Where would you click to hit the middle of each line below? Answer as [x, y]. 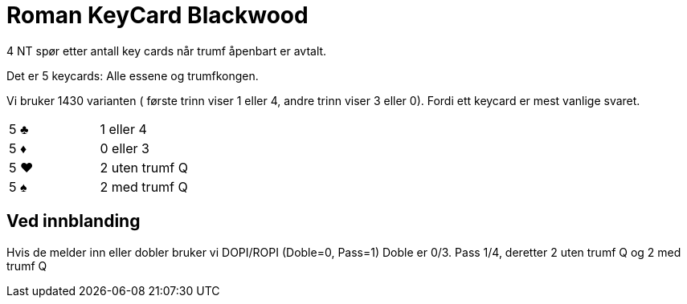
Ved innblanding [74, 221]
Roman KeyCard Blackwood [157, 15]
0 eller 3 [125, 148]
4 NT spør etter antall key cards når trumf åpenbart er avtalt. [167, 51]
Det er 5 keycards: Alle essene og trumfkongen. [133, 75]
